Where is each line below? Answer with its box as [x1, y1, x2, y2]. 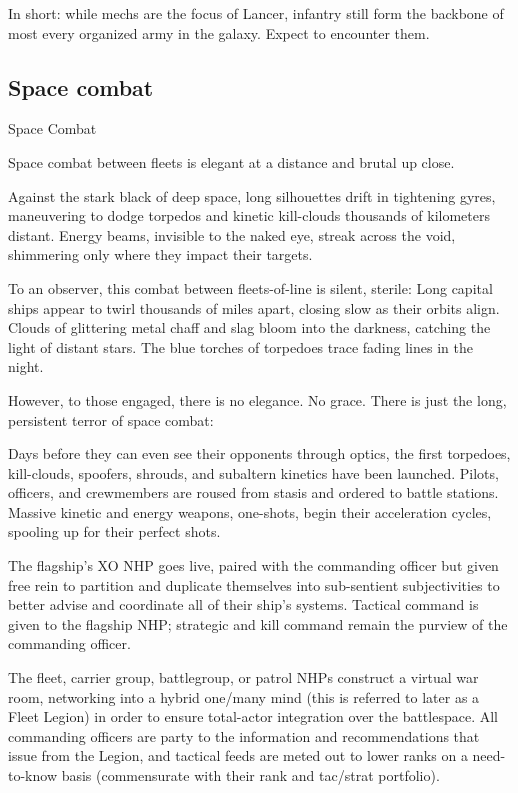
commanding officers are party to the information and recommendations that [8, 725, 480, 746]
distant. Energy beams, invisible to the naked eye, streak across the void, [8, 224, 456, 245]
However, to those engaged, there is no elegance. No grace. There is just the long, [8, 389, 507, 410]
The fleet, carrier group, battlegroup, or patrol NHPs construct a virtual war [8, 667, 479, 688]
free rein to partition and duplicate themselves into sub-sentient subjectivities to [8, 574, 500, 595]
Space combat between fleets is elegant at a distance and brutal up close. [8, 151, 455, 172]
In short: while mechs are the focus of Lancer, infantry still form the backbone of [8, 3, 504, 23]
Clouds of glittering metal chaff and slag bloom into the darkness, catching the [8, 317, 491, 338]
